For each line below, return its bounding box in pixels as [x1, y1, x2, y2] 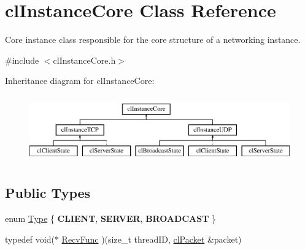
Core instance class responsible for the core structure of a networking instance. [5, 33, 301, 46]
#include [5, 53, 39, 66]
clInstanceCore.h [53, 53, 116, 66]
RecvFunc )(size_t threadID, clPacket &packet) [61, 232, 242, 245]
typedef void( [5, 232, 55, 245]
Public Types [5, 183, 91, 202]
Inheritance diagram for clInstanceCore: [5, 74, 155, 87]
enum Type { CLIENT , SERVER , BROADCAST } [5, 212, 217, 225]
